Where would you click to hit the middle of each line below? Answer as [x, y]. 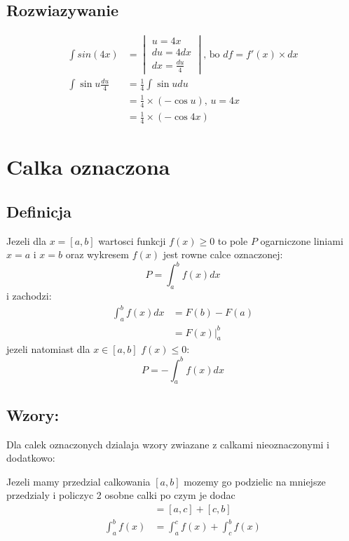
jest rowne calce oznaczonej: [223, 254]
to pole [233, 240]
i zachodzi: [29, 296]
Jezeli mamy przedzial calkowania [78, 481]
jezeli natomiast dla [48, 349]
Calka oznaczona [88, 167]
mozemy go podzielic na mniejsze [255, 481]
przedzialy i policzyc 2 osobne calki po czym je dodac [121, 495]
